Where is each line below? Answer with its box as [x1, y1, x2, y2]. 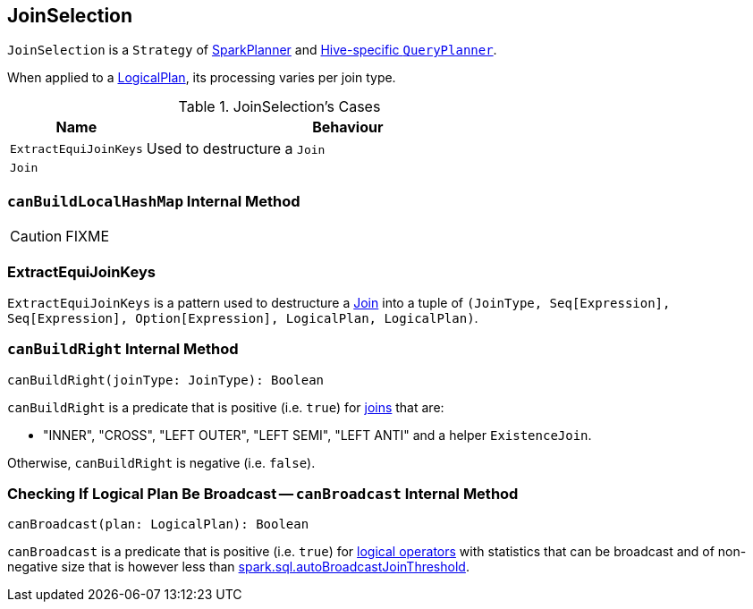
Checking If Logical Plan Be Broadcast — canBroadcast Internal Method [7, 485, 519, 503]
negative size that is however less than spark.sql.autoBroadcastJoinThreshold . [7, 559, 470, 575]
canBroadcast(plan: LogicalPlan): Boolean [7, 517, 309, 532]
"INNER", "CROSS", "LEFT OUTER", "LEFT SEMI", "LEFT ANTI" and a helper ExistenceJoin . [43, 427, 592, 443]
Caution [10, 227, 63, 246]
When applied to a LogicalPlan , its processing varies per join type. [7, 70, 396, 86]
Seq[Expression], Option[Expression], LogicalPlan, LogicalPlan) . [7, 309, 478, 326]
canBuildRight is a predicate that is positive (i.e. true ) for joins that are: [7, 399, 444, 415]
